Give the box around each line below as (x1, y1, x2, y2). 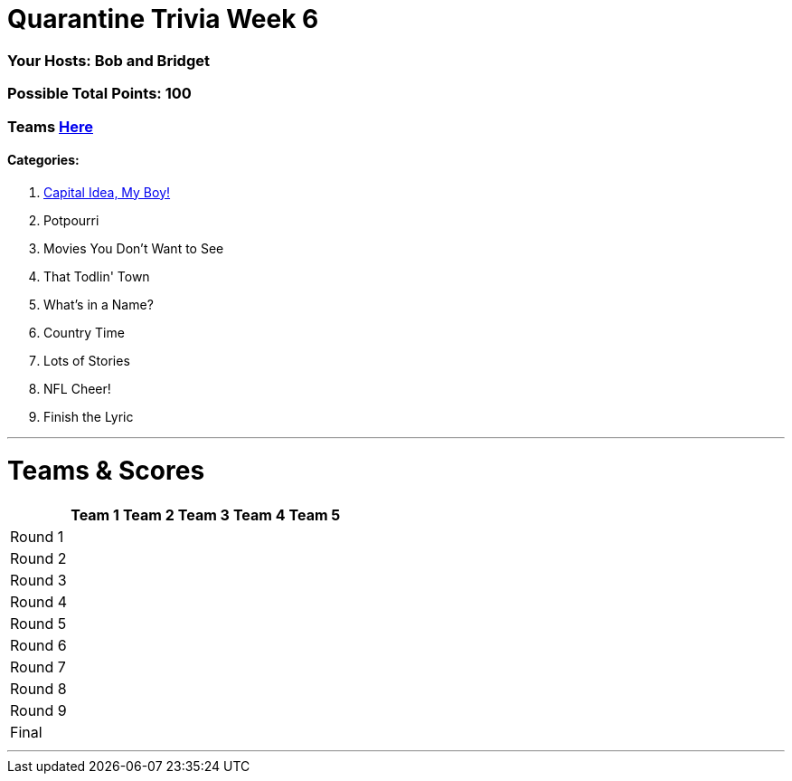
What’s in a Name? (43, 296, 154, 312)
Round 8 (10, 680, 67, 699)
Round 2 (10, 549, 67, 568)
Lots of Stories (43, 352, 130, 368)
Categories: (7, 152, 80, 168)
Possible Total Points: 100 (7, 84, 192, 103)
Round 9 (10, 701, 67, 720)
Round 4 (10, 593, 68, 612)
